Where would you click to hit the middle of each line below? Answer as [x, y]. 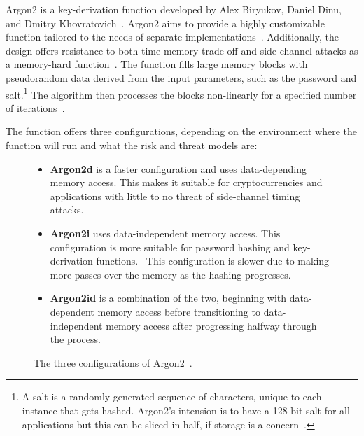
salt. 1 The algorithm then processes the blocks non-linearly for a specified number [181, 93]
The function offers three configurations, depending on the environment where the [182, 131]
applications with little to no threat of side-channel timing [175, 196]
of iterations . [35, 107]
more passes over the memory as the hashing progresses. [170, 274]
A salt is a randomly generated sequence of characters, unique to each [172, 396]
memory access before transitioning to [179, 311]
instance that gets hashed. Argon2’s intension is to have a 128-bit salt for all [186, 410]
